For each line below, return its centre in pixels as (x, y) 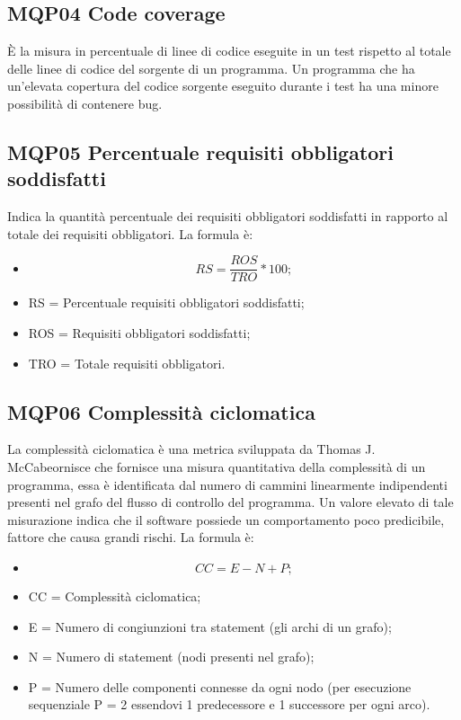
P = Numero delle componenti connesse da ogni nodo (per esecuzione (220, 686)
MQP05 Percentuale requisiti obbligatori (201, 151)
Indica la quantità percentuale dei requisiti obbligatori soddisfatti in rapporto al (228, 216)
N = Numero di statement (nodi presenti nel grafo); (171, 657)
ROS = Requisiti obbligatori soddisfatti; (139, 333)
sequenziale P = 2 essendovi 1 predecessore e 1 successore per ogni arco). (229, 704)
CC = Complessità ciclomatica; (115, 596)
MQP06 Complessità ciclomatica (161, 411)
